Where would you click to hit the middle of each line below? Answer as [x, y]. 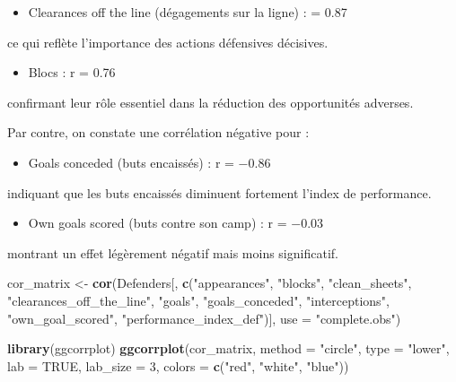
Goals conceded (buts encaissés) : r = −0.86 [149, 162]
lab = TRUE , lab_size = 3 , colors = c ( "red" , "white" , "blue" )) [178, 365]
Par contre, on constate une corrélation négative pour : [158, 132]
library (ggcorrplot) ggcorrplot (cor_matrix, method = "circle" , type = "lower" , [228, 348]
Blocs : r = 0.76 [72, 72]
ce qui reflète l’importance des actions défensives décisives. [168, 42]
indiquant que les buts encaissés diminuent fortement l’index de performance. [219, 192]
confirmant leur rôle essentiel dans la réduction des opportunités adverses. [210, 102]
